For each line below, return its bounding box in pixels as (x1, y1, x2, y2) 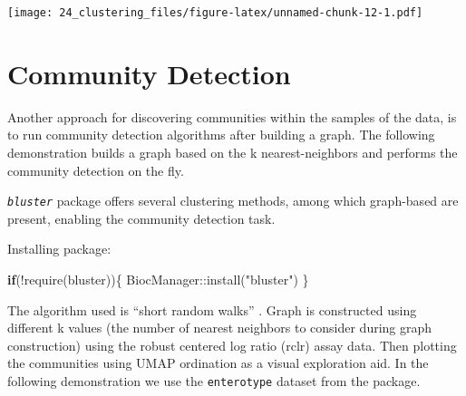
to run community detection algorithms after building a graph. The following (7, 125, 435, 144)
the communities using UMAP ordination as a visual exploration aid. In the (7, 353, 429, 372)
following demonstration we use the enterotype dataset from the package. (7, 371, 421, 390)
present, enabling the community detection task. (7, 208, 276, 227)
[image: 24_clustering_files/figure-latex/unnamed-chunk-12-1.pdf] (7, 6, 423, 19)
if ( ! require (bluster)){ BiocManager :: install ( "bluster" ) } (7, 270, 309, 288)
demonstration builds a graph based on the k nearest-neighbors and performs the (7, 142, 458, 161)
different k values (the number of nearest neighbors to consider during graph (7, 318, 432, 337)
